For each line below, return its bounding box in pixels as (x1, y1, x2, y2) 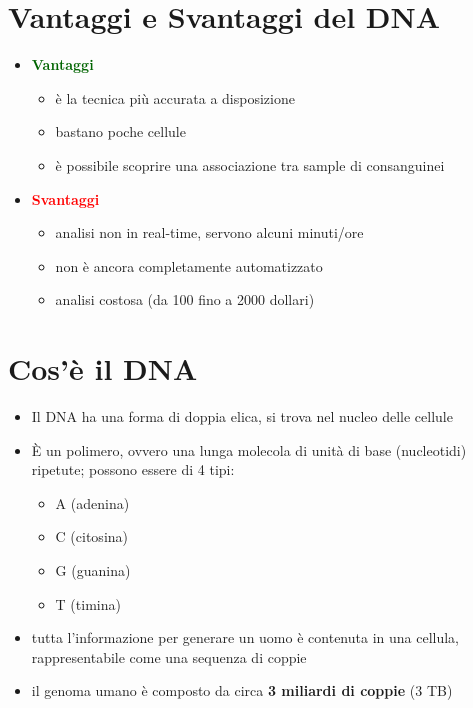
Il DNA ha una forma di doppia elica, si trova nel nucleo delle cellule (31, 406, 453, 426)
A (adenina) (55, 492, 130, 513)
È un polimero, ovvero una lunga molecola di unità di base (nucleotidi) (31, 439, 467, 460)
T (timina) (55, 593, 121, 614)
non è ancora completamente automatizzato (55, 255, 323, 276)
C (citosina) (55, 526, 129, 547)
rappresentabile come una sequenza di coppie (31, 646, 307, 667)
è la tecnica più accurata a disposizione (55, 87, 295, 108)
